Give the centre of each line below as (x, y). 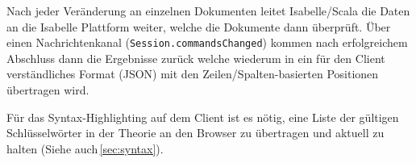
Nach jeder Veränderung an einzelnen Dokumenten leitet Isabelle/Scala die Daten (208, 10)
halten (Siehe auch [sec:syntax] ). (85, 148)
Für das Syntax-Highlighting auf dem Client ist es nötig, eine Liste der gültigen (203, 117)
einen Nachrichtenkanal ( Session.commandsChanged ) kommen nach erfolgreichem (207, 42)
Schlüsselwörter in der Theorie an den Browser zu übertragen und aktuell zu (196, 133)
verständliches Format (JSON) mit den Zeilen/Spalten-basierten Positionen (193, 74)
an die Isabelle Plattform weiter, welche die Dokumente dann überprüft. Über (199, 26)
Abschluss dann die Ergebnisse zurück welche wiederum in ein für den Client (196, 58)
